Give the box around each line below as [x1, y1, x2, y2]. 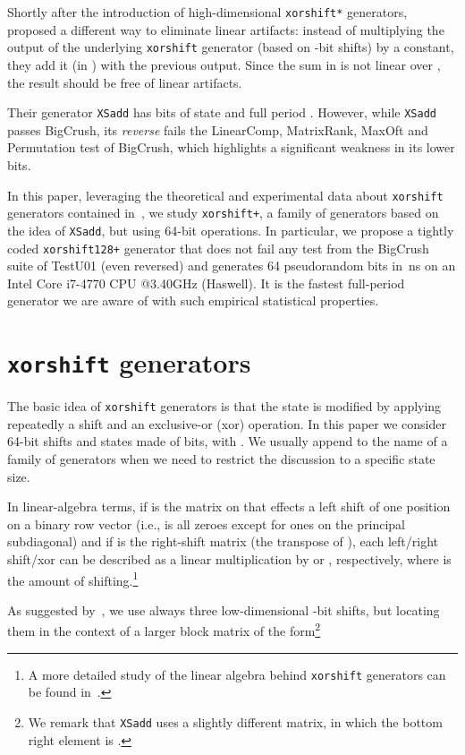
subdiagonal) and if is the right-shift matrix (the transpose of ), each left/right [7, 532, 439, 551]
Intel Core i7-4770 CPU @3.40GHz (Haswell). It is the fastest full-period [7, 273, 405, 292]
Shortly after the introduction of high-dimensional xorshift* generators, [7, 3, 408, 21]
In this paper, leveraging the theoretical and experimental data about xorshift [7, 185, 444, 204]
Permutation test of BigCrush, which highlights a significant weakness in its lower [7, 138, 455, 157]
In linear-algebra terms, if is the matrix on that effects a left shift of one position [7, 497, 451, 516]
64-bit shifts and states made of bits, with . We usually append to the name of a [7, 432, 448, 450]
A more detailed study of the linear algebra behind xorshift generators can [28, 665, 446, 683]
